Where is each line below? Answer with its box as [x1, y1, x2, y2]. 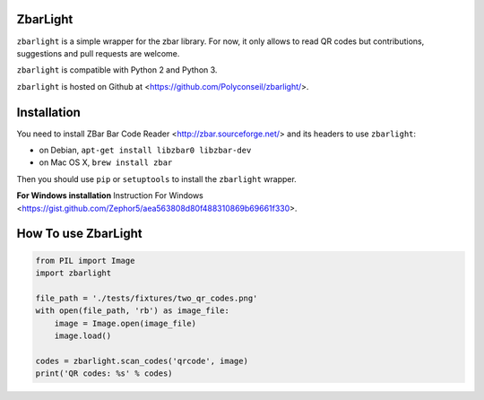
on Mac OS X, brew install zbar [39, 157, 173, 168]
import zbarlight [35, 267, 112, 278]
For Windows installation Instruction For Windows [16, 190, 203, 201]
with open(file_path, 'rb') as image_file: [35, 306, 230, 316]
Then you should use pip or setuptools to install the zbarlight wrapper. [16, 173, 298, 184]
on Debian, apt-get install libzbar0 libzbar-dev [39, 144, 252, 155]
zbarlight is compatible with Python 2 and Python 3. [16, 65, 218, 75]
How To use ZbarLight [16, 226, 143, 241]
